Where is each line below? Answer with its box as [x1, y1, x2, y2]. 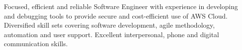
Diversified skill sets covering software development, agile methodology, [4, 20, 215, 30]
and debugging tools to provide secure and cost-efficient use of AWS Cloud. [4, 10, 228, 20]
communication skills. [4, 39, 68, 49]
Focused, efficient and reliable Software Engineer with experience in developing [4, 1, 238, 11]
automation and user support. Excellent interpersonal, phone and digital [4, 29, 219, 39]
